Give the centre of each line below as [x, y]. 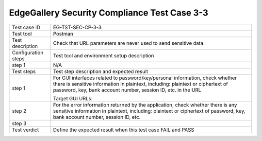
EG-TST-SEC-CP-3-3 [77, 27]
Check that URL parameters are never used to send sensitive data [128, 43]
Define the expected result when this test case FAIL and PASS [124, 130]
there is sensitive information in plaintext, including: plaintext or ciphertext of [140, 84]
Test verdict [25, 130]
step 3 [19, 123]
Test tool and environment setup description [104, 55]
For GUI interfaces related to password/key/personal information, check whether [145, 78]
